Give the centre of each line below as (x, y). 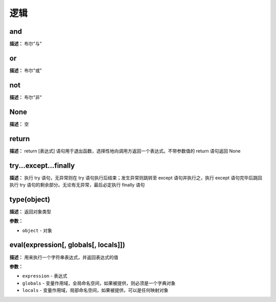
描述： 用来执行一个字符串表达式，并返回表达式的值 (64, 257)
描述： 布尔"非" (26, 97)
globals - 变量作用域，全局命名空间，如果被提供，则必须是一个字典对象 (99, 283)
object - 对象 (37, 230)
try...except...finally (42, 165)
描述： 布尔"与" (26, 44)
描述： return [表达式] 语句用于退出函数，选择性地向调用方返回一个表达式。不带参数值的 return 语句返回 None (125, 151)
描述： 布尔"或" (26, 70)
